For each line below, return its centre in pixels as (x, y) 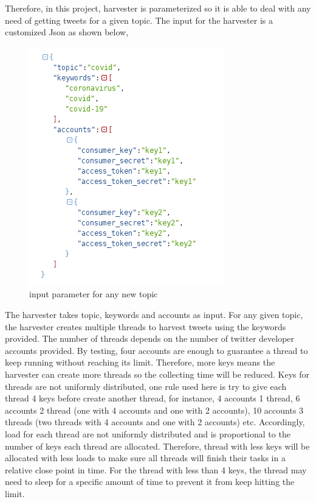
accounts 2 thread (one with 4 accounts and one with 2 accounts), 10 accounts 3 (154, 410)
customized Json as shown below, (67, 32)
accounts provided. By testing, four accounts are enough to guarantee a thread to (156, 350)
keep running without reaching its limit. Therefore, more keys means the (140, 362)
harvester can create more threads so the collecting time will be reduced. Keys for (157, 374)
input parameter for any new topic (94, 294)
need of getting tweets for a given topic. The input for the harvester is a (139, 20)
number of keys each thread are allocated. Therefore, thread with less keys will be (157, 446)
